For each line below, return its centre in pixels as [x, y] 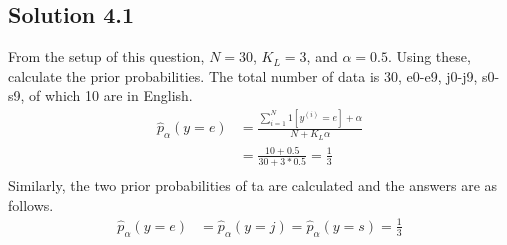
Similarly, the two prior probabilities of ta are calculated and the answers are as [253, 185]
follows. [31, 204]
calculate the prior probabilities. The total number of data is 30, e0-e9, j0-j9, [243, 75]
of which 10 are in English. [111, 95]
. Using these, [429, 56]
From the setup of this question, [106, 56]
